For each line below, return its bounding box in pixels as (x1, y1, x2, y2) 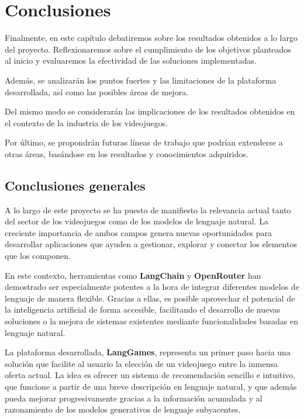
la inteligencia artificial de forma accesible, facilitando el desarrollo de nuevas (5, 303, 281, 316)
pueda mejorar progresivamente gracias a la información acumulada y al (5, 392, 262, 404)
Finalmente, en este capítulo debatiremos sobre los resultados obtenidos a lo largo (5, 32, 298, 44)
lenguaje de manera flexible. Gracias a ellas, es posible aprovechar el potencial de (5, 292, 295, 304)
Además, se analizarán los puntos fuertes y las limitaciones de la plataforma (5, 74, 277, 86)
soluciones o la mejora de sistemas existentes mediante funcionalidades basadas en (5, 315, 299, 327)
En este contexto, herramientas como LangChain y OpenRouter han (5, 269, 261, 281)
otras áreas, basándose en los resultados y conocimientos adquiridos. (5, 147, 248, 160)
